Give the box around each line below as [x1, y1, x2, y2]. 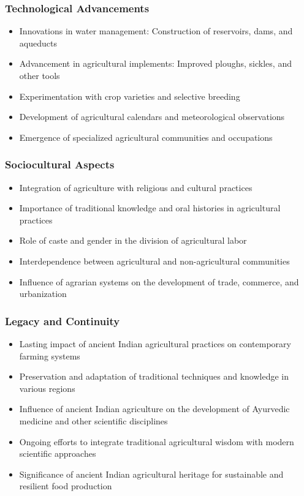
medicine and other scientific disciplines [19, 414, 168, 427]
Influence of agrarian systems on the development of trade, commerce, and [19, 275, 299, 288]
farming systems [19, 349, 80, 362]
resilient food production [19, 479, 112, 492]
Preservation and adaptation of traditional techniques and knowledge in [19, 370, 289, 383]
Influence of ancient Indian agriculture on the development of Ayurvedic [19, 402, 290, 415]
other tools [19, 69, 60, 81]
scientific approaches [19, 447, 96, 460]
